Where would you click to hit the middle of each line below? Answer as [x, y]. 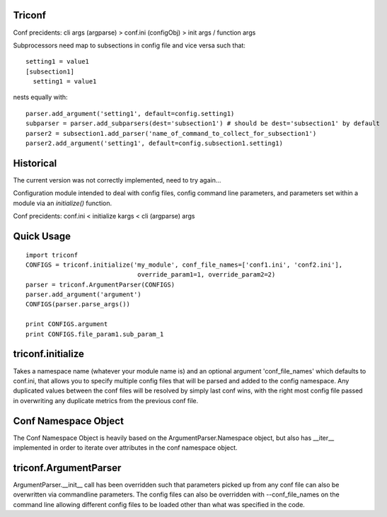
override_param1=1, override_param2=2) [206, 275]
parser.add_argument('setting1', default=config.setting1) [130, 114]
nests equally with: [40, 97]
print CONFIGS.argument [67, 324]
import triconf [52, 255]
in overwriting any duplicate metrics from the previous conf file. [105, 400]
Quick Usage [42, 236]
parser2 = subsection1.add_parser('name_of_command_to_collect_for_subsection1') [171, 133]
